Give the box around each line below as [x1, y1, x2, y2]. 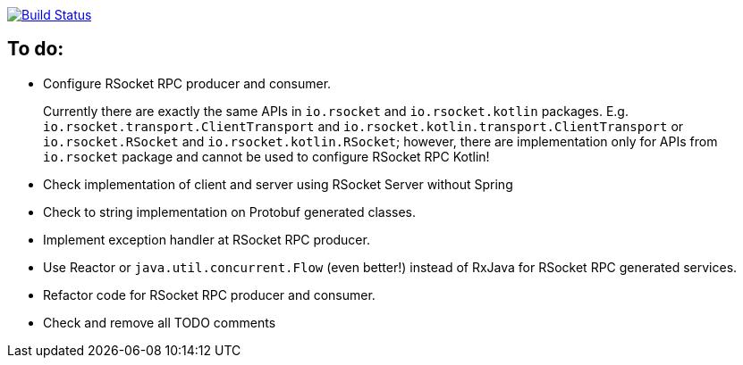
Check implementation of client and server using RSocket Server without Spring [43, 176, 513, 192]
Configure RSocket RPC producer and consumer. [43, 75, 332, 91]
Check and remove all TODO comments [43, 314, 276, 330]
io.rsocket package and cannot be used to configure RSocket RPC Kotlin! [43, 148, 490, 164]
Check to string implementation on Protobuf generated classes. [43, 203, 417, 220]
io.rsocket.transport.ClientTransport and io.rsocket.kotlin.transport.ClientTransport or [43, 118, 684, 134]
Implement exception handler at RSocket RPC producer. [43, 231, 370, 247]
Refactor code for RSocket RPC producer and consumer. [43, 286, 376, 303]
